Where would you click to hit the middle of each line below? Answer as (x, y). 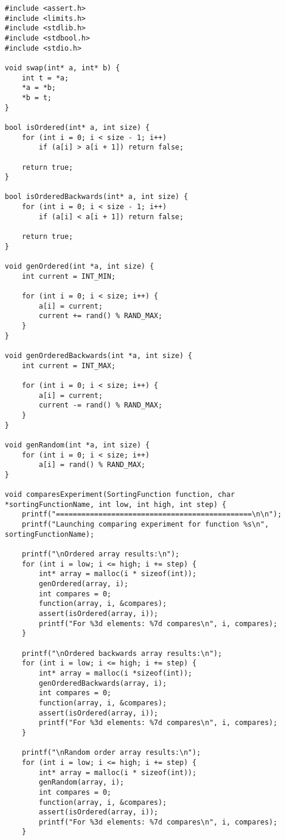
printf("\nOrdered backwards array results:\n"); (122, 653)
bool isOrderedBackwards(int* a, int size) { (96, 197)
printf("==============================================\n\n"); (152, 514)
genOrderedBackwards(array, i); (103, 683)
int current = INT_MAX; (69, 365)
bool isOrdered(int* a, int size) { (77, 127)
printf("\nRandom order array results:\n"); (111, 753)
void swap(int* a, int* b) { (62, 68)
